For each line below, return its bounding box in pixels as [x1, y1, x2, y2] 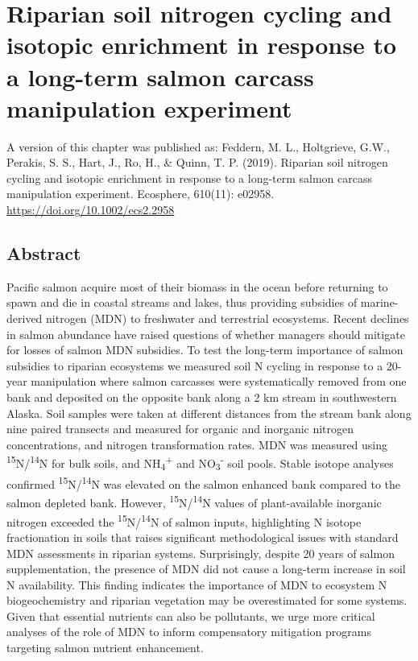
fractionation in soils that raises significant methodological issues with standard [6, 528, 399, 545]
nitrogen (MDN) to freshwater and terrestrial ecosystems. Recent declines [46, 310, 409, 327]
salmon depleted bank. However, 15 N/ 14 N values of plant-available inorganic [6, 492, 382, 511]
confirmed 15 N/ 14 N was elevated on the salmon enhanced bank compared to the [6, 473, 401, 492]
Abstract [6, 241, 81, 266]
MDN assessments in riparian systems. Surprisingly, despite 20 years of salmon [6, 544, 395, 561]
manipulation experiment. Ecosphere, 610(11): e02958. [6, 185, 275, 202]
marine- [360, 294, 399, 311]
